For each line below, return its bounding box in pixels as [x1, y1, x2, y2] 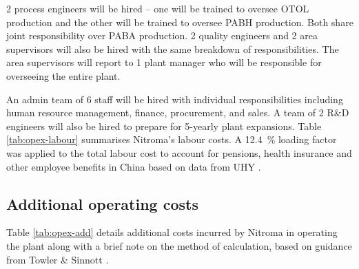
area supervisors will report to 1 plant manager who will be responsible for [6, 55, 322, 69]
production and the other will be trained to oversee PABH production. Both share [6, 14, 353, 29]
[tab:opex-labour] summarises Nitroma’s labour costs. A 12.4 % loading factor [6, 132, 337, 147]
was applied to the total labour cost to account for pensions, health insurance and [6, 145, 352, 160]
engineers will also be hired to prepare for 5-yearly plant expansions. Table [6, 118, 322, 133]
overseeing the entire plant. [6, 68, 121, 83]
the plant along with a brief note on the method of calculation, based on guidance [6, 238, 352, 252]
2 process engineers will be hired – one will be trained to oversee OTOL [6, 1, 309, 15]
